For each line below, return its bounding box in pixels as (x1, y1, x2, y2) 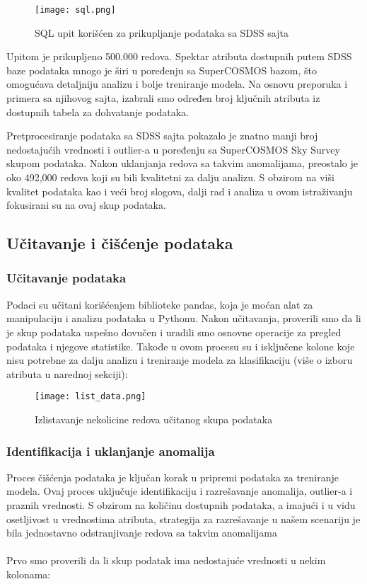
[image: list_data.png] (35, 391, 146, 402)
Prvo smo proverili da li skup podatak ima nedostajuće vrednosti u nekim (6, 553, 326, 568)
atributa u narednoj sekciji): (6, 366, 128, 381)
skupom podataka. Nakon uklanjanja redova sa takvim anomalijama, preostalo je (6, 156, 358, 171)
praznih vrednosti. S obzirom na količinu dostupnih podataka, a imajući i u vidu (6, 498, 356, 512)
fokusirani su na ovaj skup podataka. (6, 197, 166, 212)
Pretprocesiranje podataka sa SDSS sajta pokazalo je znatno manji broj (6, 128, 318, 143)
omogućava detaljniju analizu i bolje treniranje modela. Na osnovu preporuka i (6, 76, 348, 91)
